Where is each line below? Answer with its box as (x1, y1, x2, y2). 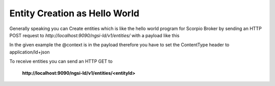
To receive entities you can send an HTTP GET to (9, 59, 113, 65)
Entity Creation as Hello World (9, 8, 140, 19)
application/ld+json (9, 49, 50, 55)
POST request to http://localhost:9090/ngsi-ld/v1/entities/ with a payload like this (9, 32, 180, 38)
